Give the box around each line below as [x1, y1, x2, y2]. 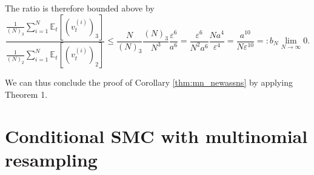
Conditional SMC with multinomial [5, 123, 308, 148]
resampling [5, 147, 98, 172]
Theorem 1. [5, 88, 48, 101]
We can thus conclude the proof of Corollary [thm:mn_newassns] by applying [5, 76, 293, 89]
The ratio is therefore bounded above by [5, 2, 155, 14]
